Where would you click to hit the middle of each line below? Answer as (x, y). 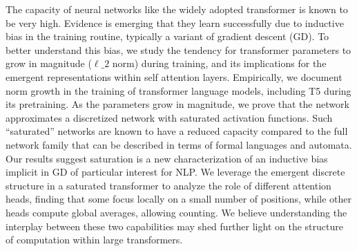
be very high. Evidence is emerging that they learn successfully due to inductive (175, 22)
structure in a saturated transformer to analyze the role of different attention (168, 185)
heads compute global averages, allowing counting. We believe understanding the (176, 212)
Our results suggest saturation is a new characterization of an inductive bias (167, 158)
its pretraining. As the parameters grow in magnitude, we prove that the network (177, 104)
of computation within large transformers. (94, 240)
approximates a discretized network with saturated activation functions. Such (169, 117)
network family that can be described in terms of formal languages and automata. (179, 144)
